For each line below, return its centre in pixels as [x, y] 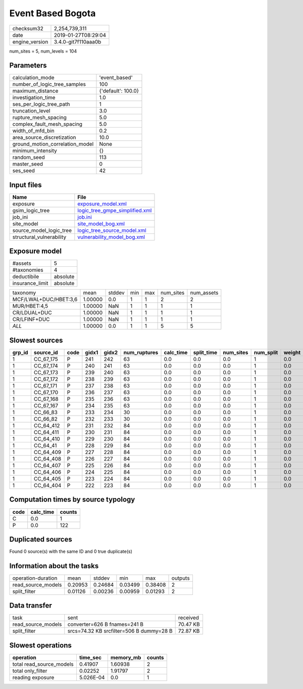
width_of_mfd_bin [34, 131]
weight [292, 353]
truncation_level [31, 111]
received [189, 618]
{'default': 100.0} [119, 91]
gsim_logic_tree [31, 210]
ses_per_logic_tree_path [41, 104]
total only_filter [30, 671]
